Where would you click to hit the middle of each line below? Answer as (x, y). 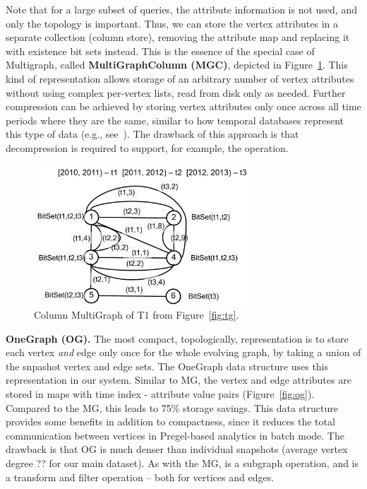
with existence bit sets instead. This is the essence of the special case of (160, 51)
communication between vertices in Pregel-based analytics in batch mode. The (175, 435)
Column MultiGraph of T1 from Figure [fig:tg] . (137, 315)
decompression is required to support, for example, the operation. (147, 147)
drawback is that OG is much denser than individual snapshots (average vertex (177, 449)
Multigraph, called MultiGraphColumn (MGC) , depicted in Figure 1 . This (177, 65)
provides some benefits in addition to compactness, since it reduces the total (170, 422)
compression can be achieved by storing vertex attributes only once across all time (183, 106)
